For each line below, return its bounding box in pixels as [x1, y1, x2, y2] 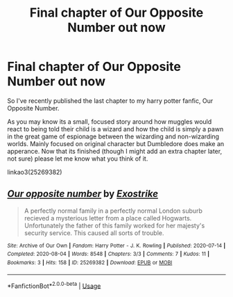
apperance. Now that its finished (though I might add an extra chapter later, [7, 147, 223, 155]
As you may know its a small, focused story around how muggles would [7, 117, 212, 126]
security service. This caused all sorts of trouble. [24, 228, 164, 237]
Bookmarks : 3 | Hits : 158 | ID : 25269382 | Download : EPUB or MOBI [7, 259, 173, 266]
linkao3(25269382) [7, 168, 62, 176]
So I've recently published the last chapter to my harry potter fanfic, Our [7, 96, 214, 105]
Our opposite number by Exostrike [7, 188, 158, 200]
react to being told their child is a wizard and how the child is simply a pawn [7, 125, 224, 133]
